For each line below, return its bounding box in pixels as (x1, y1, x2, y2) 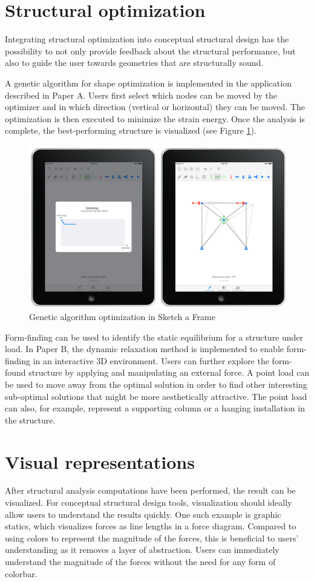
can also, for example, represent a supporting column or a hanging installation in (5, 402, 305, 414)
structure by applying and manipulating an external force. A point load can (28, 366, 310, 379)
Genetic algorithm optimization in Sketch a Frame (29, 310, 215, 323)
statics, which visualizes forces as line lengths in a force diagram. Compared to (5, 520, 296, 532)
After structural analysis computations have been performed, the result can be (5, 484, 296, 497)
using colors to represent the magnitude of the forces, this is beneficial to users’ (5, 531, 299, 544)
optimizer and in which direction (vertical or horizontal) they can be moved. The (5, 100, 306, 113)
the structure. (5, 413, 56, 426)
